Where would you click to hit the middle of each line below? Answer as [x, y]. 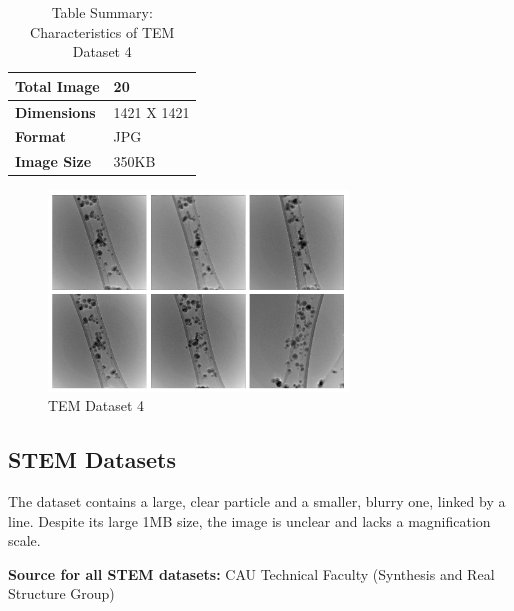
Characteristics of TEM [102, 31]
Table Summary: [102, 12]
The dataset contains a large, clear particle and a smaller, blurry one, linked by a [257, 501]
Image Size [53, 161]
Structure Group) [61, 593]
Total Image [57, 85]
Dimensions [55, 111]
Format [40, 136]
